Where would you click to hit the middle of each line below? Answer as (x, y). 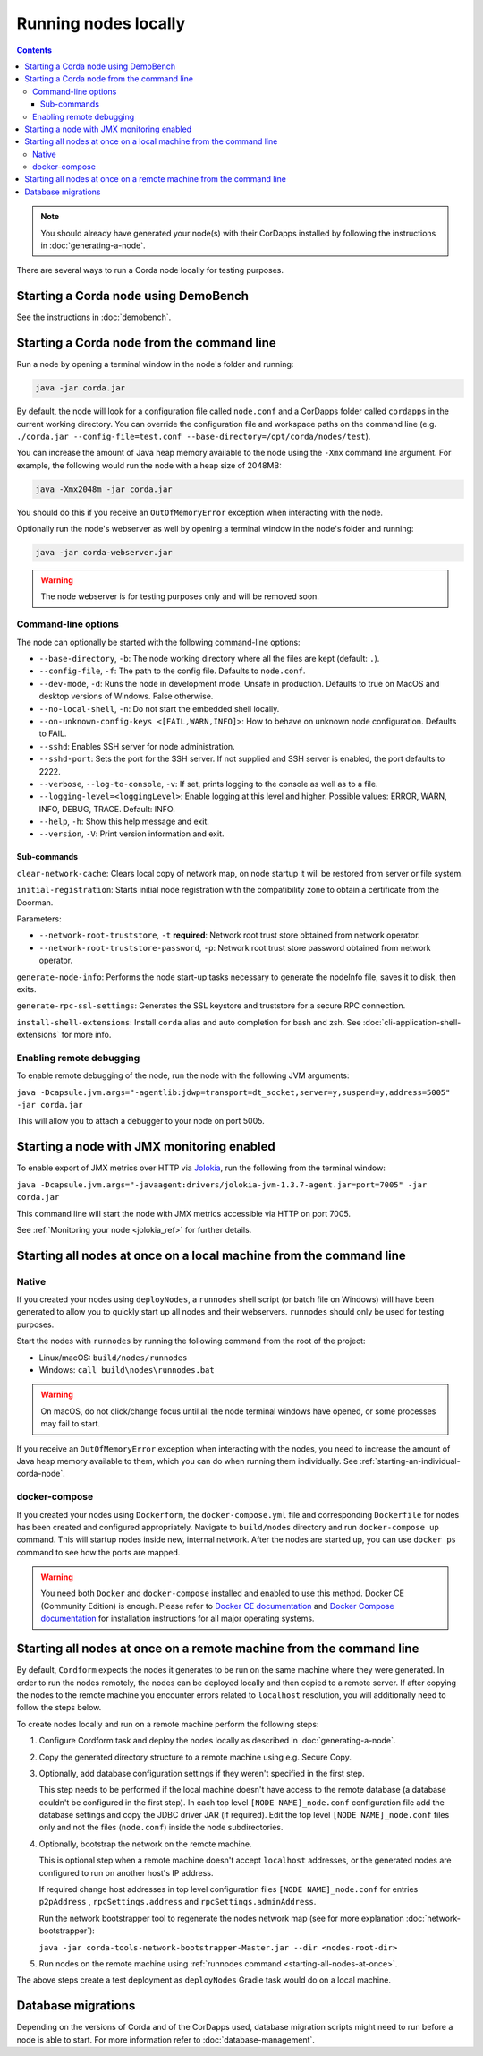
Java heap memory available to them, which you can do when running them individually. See (187, 1461)
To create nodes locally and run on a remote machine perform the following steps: (168, 1724)
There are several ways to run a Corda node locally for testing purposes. (150, 270)
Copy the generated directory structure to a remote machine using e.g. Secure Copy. (195, 1757)
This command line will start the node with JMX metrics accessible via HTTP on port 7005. (183, 1213)
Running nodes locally (101, 23)
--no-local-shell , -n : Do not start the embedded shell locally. (159, 708)
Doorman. (35, 902)
